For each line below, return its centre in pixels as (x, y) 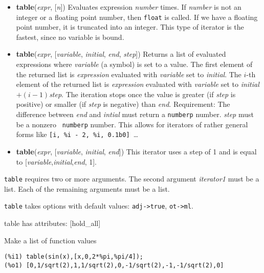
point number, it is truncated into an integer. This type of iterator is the (130, 27)
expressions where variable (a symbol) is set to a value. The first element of (134, 64)
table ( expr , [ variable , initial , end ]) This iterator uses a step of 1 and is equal (136, 151)
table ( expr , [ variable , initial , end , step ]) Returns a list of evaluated (121, 54)
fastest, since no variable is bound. (70, 37)
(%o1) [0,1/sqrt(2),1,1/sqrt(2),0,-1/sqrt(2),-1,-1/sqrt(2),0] (114, 265)
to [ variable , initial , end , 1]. (56, 161)
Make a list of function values (50, 240)
